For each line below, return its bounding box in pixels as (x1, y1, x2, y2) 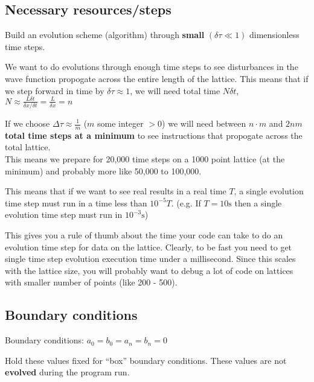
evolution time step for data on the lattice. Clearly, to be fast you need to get (5, 240, 292, 253)
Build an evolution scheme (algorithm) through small (5, 28, 205, 41)
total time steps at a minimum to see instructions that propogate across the (5, 129, 303, 141)
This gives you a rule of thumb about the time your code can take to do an (5, 228, 283, 241)
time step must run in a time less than (5, 196, 147, 209)
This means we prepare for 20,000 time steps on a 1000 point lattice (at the (5, 153, 285, 165)
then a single (234, 196, 282, 209)
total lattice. (5, 141, 51, 153)
